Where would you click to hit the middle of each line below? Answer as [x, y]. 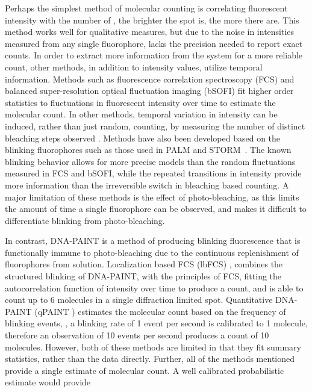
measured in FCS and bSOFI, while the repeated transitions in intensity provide [153, 173]
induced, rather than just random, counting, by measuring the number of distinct [155, 126]
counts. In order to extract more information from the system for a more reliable [154, 55]
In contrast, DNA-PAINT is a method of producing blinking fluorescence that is [153, 241]
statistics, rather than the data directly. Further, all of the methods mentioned [150, 359]
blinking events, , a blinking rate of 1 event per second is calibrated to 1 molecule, [156, 323]
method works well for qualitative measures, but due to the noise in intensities [150, 32]
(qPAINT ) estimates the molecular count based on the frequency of [160, 311]
